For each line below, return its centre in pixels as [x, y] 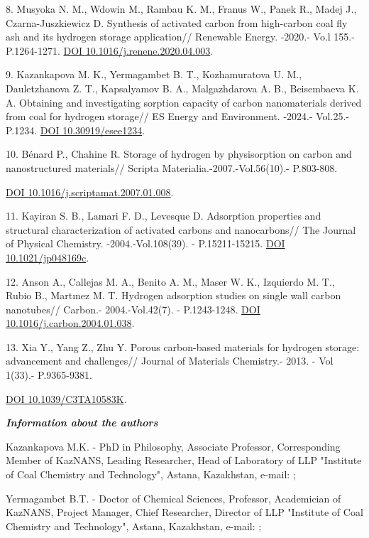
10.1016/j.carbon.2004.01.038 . [70, 323]
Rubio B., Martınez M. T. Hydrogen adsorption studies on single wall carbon [174, 295]
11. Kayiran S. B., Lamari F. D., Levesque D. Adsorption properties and [164, 216]
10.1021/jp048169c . [48, 257]
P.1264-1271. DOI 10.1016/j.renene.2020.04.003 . [110, 50]
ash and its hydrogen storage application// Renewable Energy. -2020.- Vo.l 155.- [180, 37]
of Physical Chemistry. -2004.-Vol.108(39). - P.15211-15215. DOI [145, 243]
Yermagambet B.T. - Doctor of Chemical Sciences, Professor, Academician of [174, 498]
